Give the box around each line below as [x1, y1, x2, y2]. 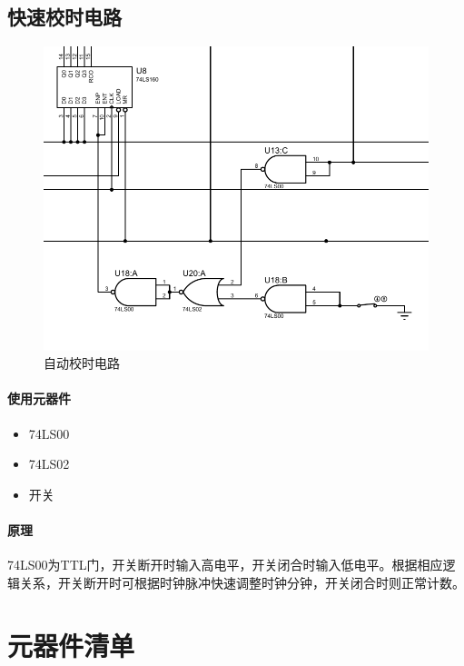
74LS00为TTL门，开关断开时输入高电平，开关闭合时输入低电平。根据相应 [7, 555, 443, 574]
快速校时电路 [7, 3, 122, 31]
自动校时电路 [44, 353, 120, 373]
